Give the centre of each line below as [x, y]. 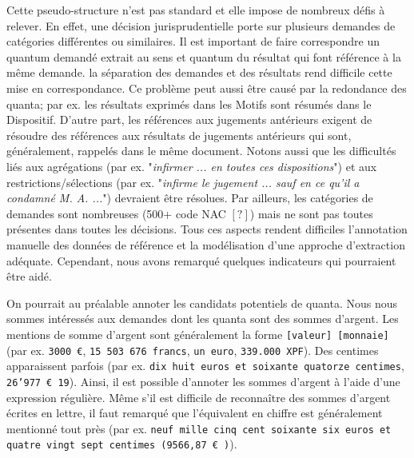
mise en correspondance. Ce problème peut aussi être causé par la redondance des [207, 88]
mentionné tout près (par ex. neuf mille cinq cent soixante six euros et [199, 428]
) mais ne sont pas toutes [311, 213]
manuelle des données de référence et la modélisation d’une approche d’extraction [206, 244]
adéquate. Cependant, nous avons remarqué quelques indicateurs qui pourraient [201, 260]
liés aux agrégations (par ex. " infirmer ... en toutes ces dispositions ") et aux [192, 166]
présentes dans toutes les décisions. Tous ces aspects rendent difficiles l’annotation [207, 229]
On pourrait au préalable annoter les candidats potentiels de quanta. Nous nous [202, 303]
